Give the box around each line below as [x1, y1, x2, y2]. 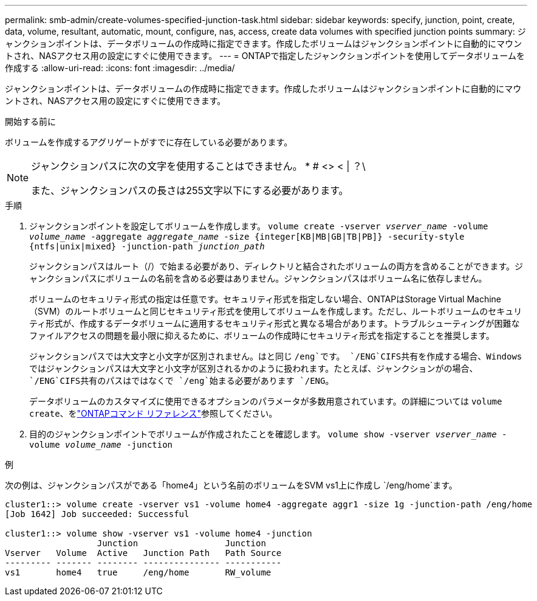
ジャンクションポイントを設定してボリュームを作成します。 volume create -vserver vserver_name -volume [29, 221, 488, 231]
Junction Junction [97, 538, 266, 548]
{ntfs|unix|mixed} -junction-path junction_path [29, 241, 265, 251]
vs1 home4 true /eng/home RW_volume [5, 568, 272, 577]
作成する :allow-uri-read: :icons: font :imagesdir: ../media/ [5, 63, 235, 73]
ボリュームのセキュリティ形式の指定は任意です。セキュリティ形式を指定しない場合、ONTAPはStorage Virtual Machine [29, 294, 502, 304]
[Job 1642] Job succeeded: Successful [5, 509, 190, 519]
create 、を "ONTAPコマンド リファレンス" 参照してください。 [29, 408, 278, 419]
